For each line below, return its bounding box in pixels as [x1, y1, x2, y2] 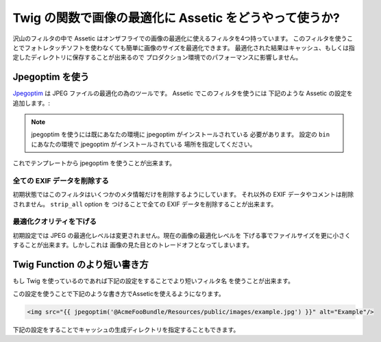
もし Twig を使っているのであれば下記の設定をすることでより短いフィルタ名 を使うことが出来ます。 [12, 277, 295, 285]
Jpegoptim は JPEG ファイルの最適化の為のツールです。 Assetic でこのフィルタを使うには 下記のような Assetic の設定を [12, 89, 353, 97]
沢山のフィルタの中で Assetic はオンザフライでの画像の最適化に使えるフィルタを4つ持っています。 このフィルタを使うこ [12, 34, 354, 42]
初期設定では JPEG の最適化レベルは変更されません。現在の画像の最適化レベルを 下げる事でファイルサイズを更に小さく [12, 231, 351, 239]
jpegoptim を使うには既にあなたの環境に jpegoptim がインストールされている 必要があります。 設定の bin [31, 130, 330, 138]
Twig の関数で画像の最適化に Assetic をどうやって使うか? [12, 10, 341, 25]
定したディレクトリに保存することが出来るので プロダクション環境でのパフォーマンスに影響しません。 [12, 53, 302, 62]
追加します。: [12, 99, 51, 107]
